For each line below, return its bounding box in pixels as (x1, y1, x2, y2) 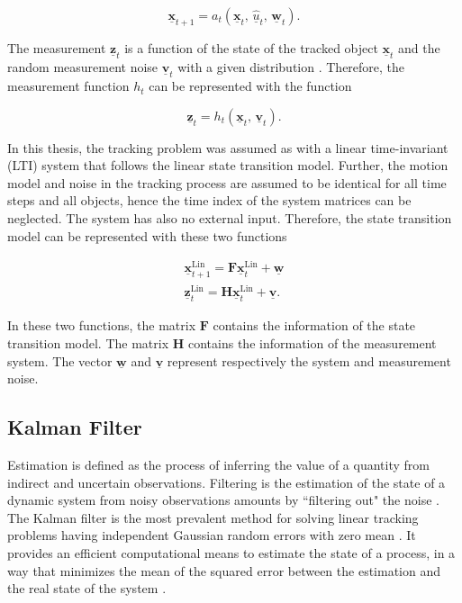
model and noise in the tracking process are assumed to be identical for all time (7, 173, 447, 192)
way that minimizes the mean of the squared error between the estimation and (7, 561, 441, 580)
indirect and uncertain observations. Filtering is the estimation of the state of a (7, 472, 446, 491)
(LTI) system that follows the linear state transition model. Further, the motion (7, 156, 448, 175)
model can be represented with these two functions (7, 226, 287, 245)
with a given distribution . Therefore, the (177, 58, 405, 76)
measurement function (7, 76, 130, 95)
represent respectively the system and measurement (167, 351, 451, 370)
